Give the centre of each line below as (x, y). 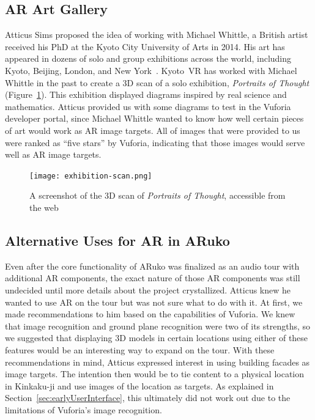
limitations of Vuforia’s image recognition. (83, 409)
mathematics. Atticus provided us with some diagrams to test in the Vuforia (148, 106)
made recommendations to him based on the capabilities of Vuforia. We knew (150, 314)
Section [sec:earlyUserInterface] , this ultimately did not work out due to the (148, 398)
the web (44, 207)
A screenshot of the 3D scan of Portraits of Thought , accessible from (157, 195)
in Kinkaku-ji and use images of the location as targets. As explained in (139, 385)
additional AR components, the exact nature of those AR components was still (153, 278)
